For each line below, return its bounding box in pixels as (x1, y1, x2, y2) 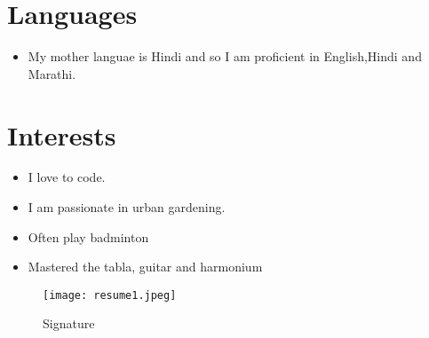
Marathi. (28, 64, 76, 83)
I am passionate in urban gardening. (28, 198, 226, 216)
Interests (7, 116, 116, 153)
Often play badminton (28, 227, 149, 246)
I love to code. (28, 168, 106, 186)
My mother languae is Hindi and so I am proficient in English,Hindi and (28, 47, 422, 66)
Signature (43, 314, 95, 333)
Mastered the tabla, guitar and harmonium (28, 257, 263, 276)
